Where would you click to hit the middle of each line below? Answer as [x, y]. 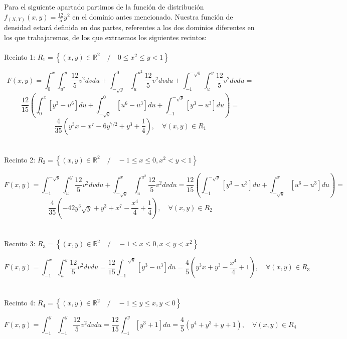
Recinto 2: [20, 159]
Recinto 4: [20, 303]
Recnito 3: [20, 243]
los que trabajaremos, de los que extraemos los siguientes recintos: [105, 37]
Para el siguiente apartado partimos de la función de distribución [104, 7]
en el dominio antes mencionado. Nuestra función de [153, 16]
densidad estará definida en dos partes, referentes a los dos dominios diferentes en [129, 27]
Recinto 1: [20, 56]
